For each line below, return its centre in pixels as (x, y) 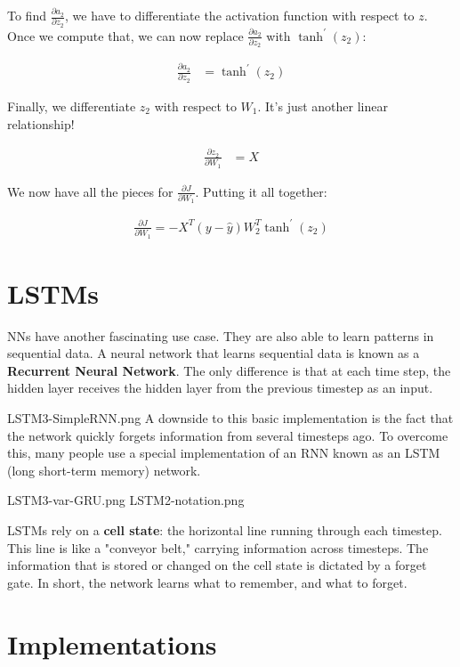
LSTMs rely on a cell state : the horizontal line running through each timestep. (225, 530)
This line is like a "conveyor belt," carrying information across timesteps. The (218, 547)
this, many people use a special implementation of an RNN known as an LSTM (224, 453)
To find (27, 15)
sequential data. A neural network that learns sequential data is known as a (214, 353)
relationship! (41, 123)
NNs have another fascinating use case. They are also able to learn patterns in (221, 335)
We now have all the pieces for (90, 191)
